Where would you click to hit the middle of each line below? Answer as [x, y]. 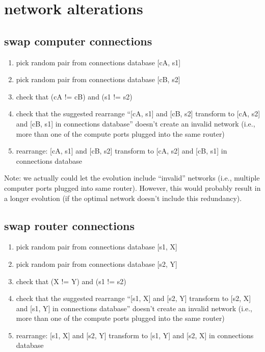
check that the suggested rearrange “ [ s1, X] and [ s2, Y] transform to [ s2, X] [134, 298]
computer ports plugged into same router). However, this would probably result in [132, 187]
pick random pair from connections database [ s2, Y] [97, 263]
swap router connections [69, 225]
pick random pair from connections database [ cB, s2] [98, 79]
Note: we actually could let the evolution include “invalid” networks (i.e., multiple [132, 178]
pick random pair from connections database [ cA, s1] [98, 62]
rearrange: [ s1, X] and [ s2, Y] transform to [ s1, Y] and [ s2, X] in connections [135, 335]
